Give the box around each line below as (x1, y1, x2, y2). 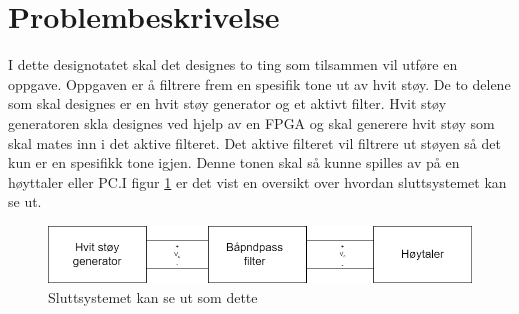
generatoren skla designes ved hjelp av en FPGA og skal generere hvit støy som (8, 112, 495, 133)
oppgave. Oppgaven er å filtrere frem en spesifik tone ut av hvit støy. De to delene (8, 73, 511, 94)
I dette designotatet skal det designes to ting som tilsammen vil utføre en (8, 54, 458, 75)
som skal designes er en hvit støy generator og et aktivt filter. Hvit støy (8, 93, 447, 114)
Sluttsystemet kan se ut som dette (48, 286, 258, 307)
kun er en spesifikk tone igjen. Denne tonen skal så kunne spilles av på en (8, 152, 460, 173)
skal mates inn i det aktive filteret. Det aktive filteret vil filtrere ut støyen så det (8, 132, 501, 153)
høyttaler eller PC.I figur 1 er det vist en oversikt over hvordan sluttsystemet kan (8, 171, 507, 192)
